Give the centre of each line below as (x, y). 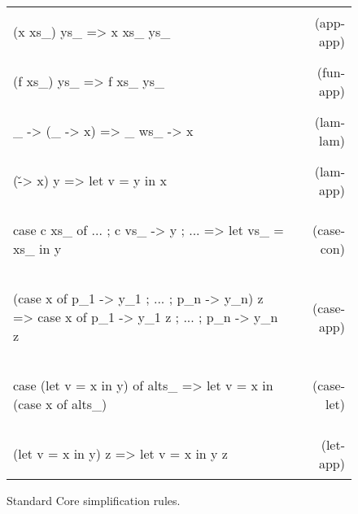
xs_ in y (37, 248)
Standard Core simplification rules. (94, 500)
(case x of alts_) (60, 404)
